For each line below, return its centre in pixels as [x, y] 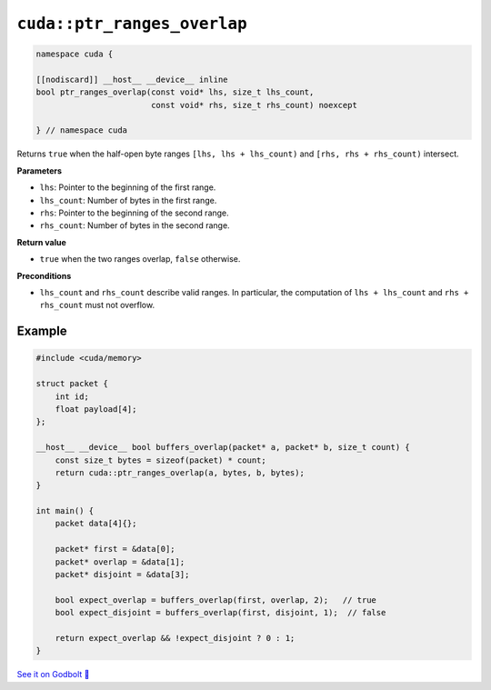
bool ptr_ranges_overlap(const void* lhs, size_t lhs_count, [175, 92]
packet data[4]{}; [96, 524]
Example [42, 331]
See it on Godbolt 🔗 [53, 675]
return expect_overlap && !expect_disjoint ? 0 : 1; [175, 638]
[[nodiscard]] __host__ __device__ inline [132, 79]
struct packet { [72, 384]
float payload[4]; [96, 409]
